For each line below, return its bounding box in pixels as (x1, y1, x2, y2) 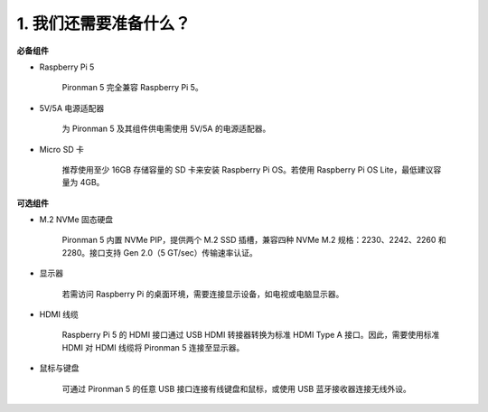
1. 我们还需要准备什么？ (16, 14, 192, 33)
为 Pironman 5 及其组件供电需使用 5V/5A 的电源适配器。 (61, 123, 271, 135)
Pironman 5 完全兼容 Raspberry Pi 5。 (61, 82, 203, 93)
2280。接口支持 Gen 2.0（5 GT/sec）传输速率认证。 (61, 247, 258, 257)
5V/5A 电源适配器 (39, 102, 105, 113)
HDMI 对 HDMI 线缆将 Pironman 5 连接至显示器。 (61, 342, 245, 352)
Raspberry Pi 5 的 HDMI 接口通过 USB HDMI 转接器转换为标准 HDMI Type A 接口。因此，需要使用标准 (61, 330, 440, 341)
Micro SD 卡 (39, 144, 85, 154)
